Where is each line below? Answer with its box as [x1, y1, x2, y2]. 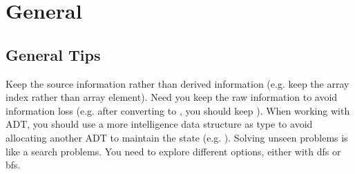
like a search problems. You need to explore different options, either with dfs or [6, 144, 341, 158]
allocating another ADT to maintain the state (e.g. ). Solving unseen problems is [6, 130, 348, 144]
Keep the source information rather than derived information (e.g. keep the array [6, 76, 349, 90]
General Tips [6, 43, 101, 65]
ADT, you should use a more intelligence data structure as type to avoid [6, 117, 313, 131]
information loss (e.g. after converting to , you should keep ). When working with [6, 103, 350, 117]
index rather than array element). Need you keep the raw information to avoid [6, 90, 338, 104]
